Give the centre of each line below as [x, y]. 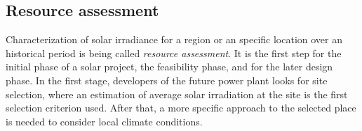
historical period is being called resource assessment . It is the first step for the [174, 53]
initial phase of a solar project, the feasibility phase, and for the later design [169, 67]
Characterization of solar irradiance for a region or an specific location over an [174, 39]
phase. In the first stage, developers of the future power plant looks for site [167, 80]
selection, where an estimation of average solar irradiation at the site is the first [177, 94]
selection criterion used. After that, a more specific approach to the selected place [181, 108]
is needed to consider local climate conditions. [104, 121]
